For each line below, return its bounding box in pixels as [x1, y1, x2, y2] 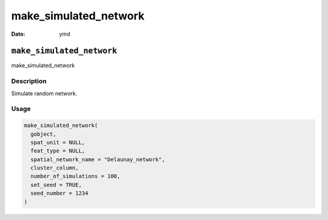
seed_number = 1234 [30, 190, 89, 197]
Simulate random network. [11, 90, 78, 97]
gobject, [30, 130, 56, 138]
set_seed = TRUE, [30, 181, 82, 188]
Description [11, 77, 47, 85]
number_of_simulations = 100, [30, 173, 121, 180]
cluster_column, [30, 164, 79, 172]
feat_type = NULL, [30, 147, 85, 155]
